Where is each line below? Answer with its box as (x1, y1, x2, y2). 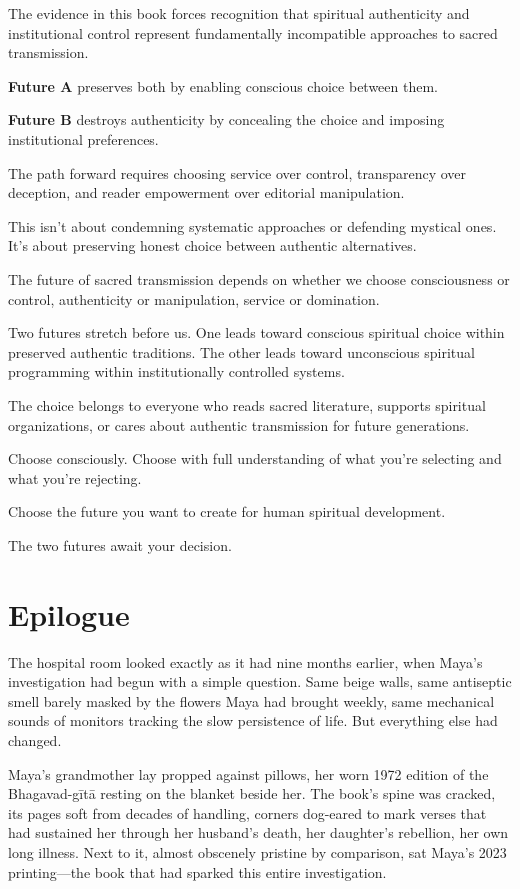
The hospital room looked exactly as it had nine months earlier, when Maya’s (8, 651, 483, 672)
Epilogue (8, 593, 130, 634)
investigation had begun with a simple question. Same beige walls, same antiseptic (8, 671, 512, 692)
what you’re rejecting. (8, 467, 142, 488)
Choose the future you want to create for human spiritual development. (8, 501, 446, 522)
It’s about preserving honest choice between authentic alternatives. (8, 235, 417, 256)
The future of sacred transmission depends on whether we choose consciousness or (8, 268, 510, 289)
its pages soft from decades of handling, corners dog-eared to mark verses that (8, 802, 487, 823)
